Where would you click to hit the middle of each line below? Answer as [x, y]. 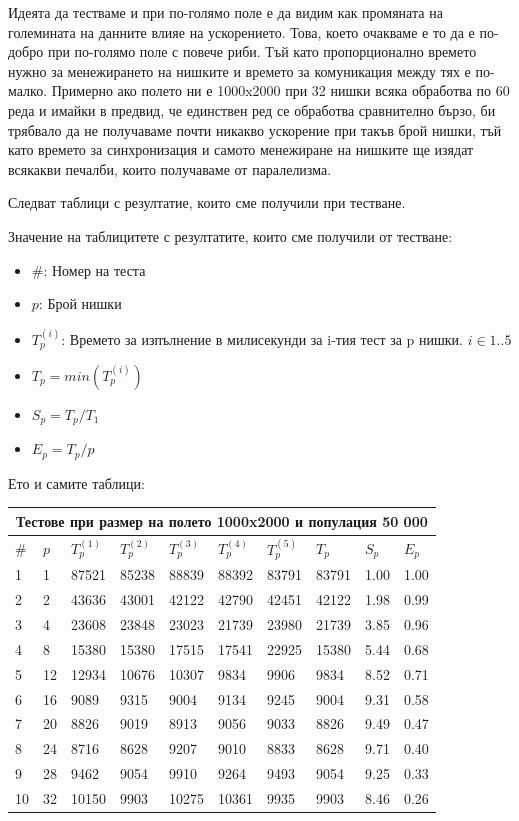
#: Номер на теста [88, 269]
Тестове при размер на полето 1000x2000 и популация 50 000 [222, 520]
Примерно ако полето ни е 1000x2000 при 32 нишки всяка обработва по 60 [280, 90]
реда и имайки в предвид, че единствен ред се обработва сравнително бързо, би [252, 109]
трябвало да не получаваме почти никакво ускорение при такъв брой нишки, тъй [255, 129]
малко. [28, 90]
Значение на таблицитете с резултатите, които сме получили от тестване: [230, 235]
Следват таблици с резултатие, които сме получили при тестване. [207, 202]
